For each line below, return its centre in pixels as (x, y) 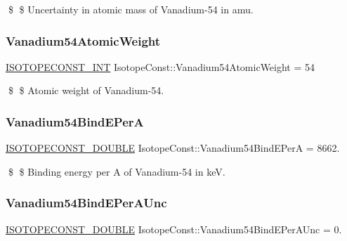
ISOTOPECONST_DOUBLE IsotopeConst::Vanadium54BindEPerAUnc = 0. (174, 229)
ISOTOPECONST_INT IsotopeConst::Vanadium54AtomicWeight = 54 (161, 66)
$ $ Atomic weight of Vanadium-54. (86, 90)
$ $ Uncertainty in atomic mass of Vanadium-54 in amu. (131, 9)
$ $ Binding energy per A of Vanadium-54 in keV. (117, 171)
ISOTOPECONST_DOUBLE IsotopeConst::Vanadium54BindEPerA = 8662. (173, 148)
